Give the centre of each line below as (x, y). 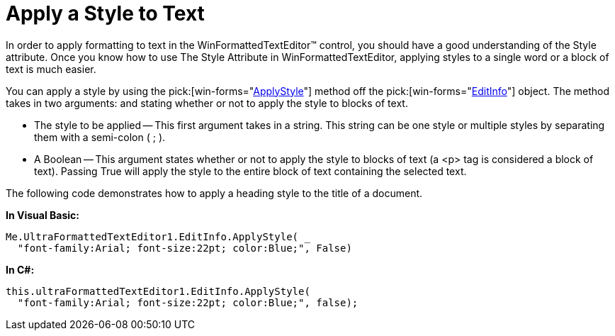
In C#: (20, 269)
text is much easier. (51, 69)
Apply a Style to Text (105, 13)
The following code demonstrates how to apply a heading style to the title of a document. (214, 193)
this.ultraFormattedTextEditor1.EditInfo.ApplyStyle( (158, 291)
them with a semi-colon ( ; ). (100, 137)
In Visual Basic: (43, 215)
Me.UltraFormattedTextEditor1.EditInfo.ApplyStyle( (152, 236)
